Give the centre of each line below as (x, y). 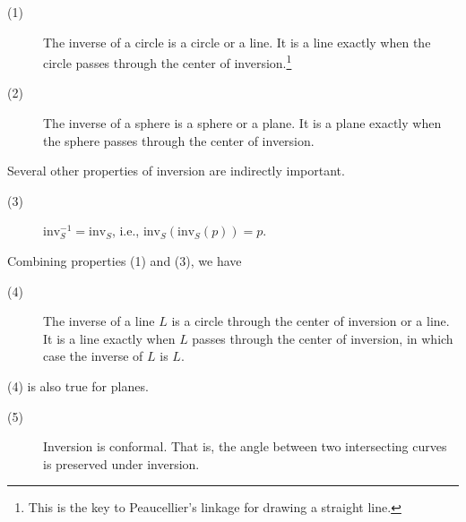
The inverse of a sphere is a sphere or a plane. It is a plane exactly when (242, 123)
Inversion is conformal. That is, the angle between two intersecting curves (245, 446)
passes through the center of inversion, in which (323, 338)
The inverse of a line (99, 321)
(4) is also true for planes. (78, 385)
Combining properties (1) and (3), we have (125, 261)
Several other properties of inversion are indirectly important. (176, 171)
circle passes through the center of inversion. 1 (168, 61)
